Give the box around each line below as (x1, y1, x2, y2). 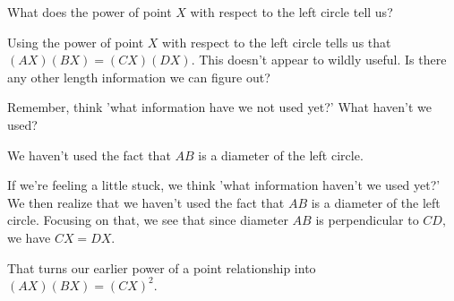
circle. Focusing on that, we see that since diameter (7, 211, 288, 229)
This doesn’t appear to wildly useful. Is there (199, 50, 447, 69)
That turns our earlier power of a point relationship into (7, 258, 316, 277)
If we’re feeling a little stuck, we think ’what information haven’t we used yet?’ (7, 176, 441, 194)
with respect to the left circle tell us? (190, 3, 393, 21)
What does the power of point (7, 3, 172, 21)
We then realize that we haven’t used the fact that (7, 193, 285, 211)
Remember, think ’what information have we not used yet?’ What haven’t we (7, 98, 432, 116)
